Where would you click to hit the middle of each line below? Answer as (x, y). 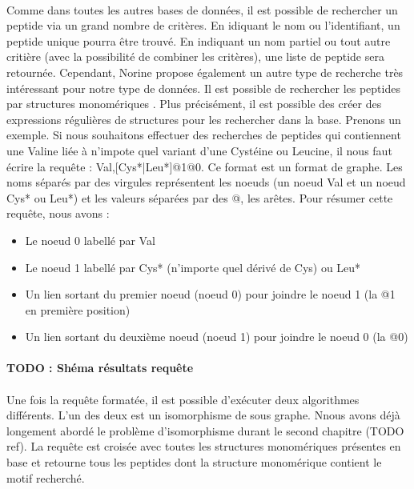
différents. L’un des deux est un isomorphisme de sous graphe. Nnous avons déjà (203, 415)
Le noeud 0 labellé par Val (90, 240)
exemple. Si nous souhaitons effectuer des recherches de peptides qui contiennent (204, 135)
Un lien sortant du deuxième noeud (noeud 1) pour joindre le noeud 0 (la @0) (217, 337)
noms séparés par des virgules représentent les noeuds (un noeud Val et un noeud (206, 182)
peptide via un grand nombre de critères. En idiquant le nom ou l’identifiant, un (203, 25)
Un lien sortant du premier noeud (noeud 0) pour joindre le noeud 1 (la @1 (210, 294)
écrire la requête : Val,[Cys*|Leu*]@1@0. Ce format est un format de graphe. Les (205, 166)
